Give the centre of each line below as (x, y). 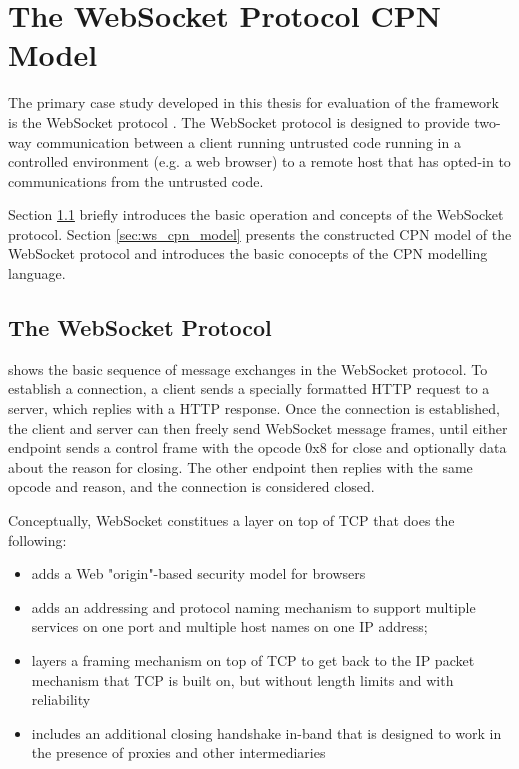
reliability (61, 699)
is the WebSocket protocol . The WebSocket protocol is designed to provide (239, 121)
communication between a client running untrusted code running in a (248, 141)
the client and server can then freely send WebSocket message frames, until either (258, 427)
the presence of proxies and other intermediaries (178, 752)
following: (37, 539)
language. (37, 273)
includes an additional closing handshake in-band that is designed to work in (266, 732)
